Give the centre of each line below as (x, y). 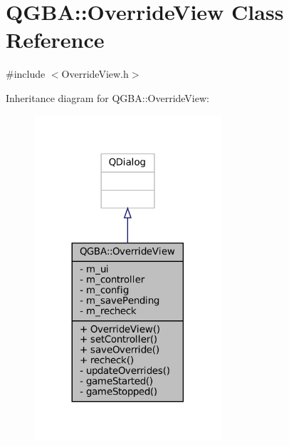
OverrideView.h (95, 74)
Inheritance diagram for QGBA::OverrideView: (107, 97)
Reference (55, 40)
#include (26, 74)
